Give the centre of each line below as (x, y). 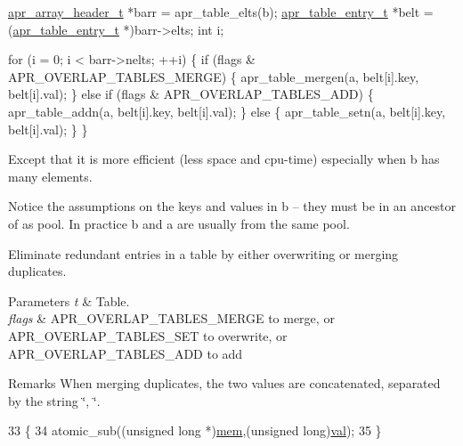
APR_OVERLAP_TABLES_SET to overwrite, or (148, 335)
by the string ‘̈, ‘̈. (54, 400)
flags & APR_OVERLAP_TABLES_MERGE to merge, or (171, 318)
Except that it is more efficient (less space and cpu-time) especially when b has (224, 159)
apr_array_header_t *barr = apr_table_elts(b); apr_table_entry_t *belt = (221, 12)
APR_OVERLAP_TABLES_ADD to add (126, 353)
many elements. (50, 176)
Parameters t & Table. (69, 300)
